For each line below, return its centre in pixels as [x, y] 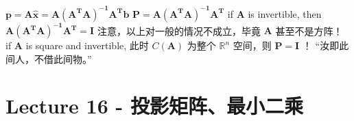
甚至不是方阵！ [309, 30]
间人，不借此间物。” [49, 58]
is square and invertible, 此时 [87, 45]
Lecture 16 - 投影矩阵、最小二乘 [154, 106]
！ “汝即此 [326, 45]
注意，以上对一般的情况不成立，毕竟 [179, 30]
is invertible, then [285, 13]
